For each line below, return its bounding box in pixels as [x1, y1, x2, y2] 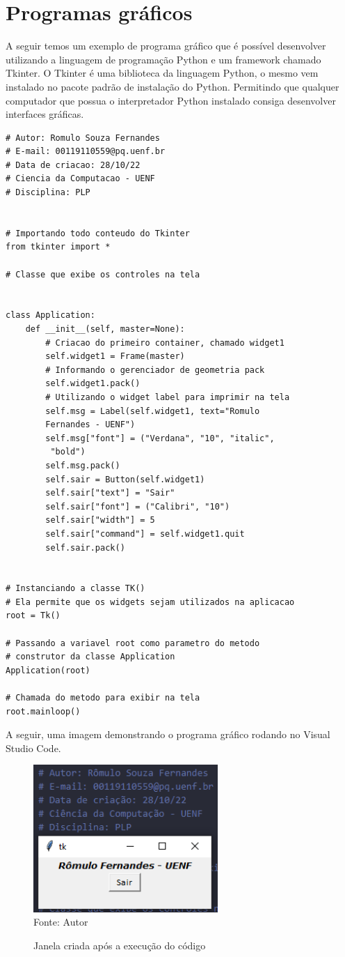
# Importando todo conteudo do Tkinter [6, 228, 190, 238]
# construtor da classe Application [6, 652, 175, 662]
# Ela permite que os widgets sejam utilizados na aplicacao [6, 597, 295, 607]
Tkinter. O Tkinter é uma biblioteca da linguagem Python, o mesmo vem [6, 66, 319, 80]
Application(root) [6, 665, 90, 675]
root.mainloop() [6, 706, 81, 717]
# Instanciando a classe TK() [6, 583, 145, 594]
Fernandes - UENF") [45, 420, 136, 430]
